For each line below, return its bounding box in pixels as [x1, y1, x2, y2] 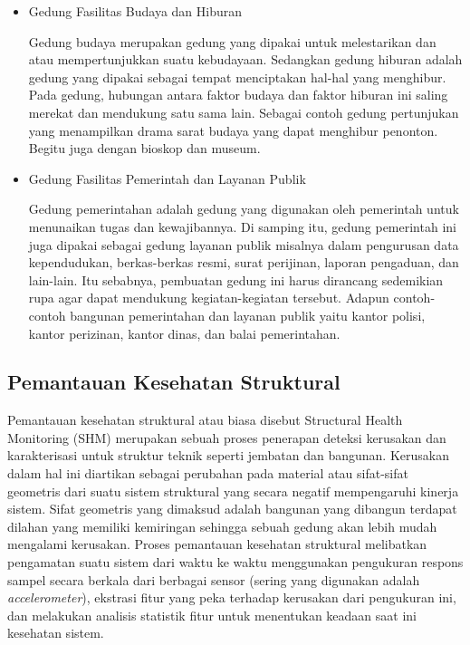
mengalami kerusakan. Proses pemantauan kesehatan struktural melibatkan [7, 534, 427, 554]
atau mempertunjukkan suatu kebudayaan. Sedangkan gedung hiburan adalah [28, 50, 463, 69]
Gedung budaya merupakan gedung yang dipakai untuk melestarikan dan [28, 32, 436, 51]
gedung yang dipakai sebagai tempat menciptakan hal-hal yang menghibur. [28, 67, 446, 86]
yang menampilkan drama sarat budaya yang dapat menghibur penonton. [28, 120, 438, 140]
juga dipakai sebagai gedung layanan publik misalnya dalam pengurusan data [28, 235, 459, 254]
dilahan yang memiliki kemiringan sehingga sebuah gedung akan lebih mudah [7, 516, 437, 535]
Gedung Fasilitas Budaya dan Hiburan [28, 2, 243, 20]
